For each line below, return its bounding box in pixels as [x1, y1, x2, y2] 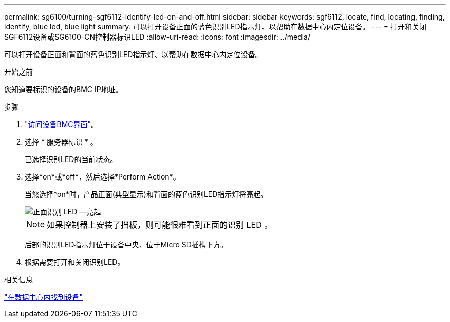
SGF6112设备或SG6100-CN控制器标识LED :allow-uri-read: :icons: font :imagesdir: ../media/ [4, 32, 311, 41]
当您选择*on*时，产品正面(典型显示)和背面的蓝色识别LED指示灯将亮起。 [25, 190, 268, 199]
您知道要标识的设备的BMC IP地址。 [4, 85, 123, 94]
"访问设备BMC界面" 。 [25, 120, 99, 129]
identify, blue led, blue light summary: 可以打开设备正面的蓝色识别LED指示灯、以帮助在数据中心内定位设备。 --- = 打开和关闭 [4, 22, 426, 31]
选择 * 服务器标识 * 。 [25, 137, 98, 146]
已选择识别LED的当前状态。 [25, 155, 118, 164]
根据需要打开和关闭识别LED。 [25, 258, 125, 266]
